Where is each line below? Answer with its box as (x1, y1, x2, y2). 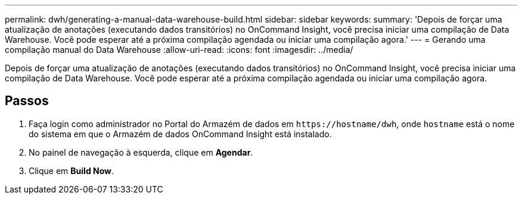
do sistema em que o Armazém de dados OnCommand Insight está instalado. (29, 128, 332, 139)
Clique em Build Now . (29, 165, 114, 176)
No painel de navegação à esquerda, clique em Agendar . (29, 147, 253, 157)
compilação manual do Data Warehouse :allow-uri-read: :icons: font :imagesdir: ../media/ (5, 45, 353, 55)
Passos (5, 93, 49, 109)
